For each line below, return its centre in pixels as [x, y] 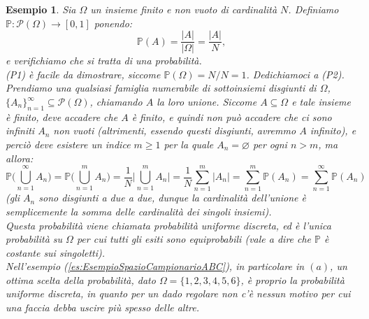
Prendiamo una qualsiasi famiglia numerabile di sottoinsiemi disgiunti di [161, 88]
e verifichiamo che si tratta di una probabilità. [104, 61]
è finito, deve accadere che [62, 116]
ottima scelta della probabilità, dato [81, 279]
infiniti [20, 130]
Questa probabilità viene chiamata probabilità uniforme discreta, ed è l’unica [168, 225]
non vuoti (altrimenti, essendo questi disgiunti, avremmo [175, 130]
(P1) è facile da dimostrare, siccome [83, 74]
